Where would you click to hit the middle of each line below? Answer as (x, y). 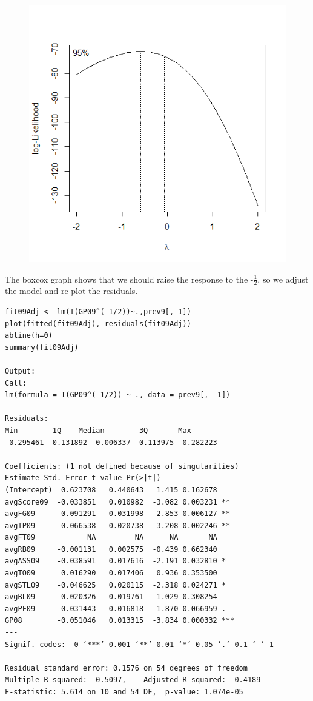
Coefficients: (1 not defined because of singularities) (122, 466)
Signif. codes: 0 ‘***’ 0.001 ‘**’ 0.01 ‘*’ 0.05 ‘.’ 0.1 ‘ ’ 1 (139, 644)
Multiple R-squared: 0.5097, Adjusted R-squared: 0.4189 (133, 680)
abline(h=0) (29, 336)
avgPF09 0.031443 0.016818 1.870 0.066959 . (116, 609)
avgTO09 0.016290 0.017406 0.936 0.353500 (111, 573)
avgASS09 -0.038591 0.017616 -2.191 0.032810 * (116, 561)
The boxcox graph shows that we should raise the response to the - (129, 279)
